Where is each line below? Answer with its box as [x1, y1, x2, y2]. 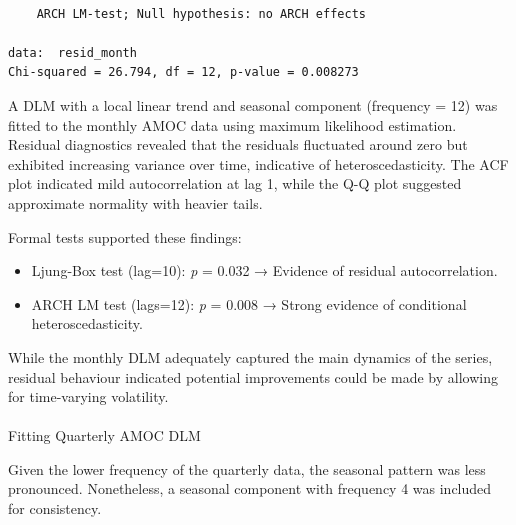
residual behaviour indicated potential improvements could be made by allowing [8, 366, 498, 387]
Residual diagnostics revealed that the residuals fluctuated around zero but [8, 134, 468, 155]
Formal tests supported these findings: [8, 226, 242, 247]
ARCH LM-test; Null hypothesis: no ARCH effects [36, 6, 366, 21]
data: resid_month [8, 45, 137, 60]
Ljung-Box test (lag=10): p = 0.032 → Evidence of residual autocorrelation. [31, 260, 498, 281]
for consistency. [8, 498, 102, 519]
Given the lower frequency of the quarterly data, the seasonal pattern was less [8, 458, 486, 479]
